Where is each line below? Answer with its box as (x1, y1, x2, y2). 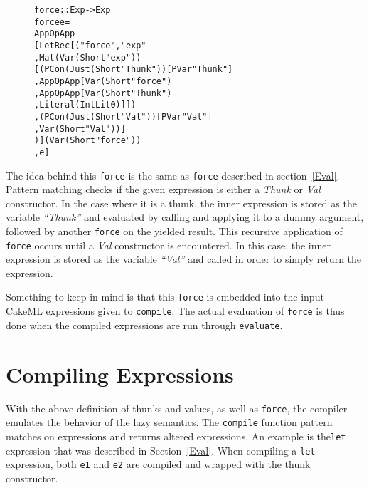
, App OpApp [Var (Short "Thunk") (34, 88, 172, 98)
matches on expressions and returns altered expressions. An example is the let (6, 428, 346, 443)
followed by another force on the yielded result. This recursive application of (6, 223, 343, 238)
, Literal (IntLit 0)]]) (34, 100, 137, 110)
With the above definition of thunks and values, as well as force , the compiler (6, 400, 348, 415)
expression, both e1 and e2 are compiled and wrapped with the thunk (6, 457, 311, 472)
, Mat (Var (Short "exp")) (34, 52, 141, 63)
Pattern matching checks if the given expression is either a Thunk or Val (6, 182, 321, 197)
